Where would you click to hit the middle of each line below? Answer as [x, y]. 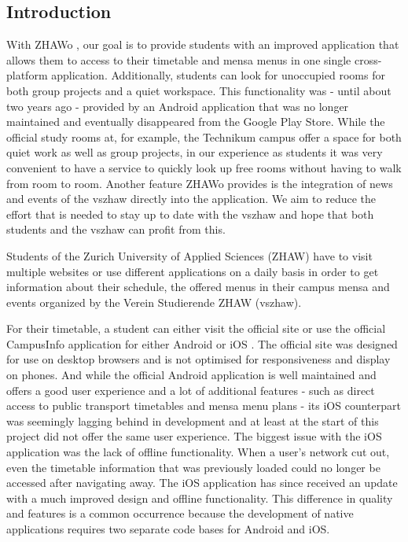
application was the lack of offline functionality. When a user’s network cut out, [198, 452]
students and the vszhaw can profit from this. [116, 229]
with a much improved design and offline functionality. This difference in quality [200, 498]
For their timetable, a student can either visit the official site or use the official [196, 328]
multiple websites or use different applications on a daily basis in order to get [193, 271]
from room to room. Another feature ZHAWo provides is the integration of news [200, 183]
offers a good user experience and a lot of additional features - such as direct [191, 390]
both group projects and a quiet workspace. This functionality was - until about [199, 90]
